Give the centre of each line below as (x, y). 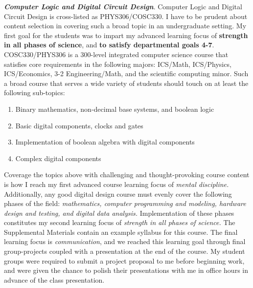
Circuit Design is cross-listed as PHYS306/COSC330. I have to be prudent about (126, 16)
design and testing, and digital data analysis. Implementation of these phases (119, 213)
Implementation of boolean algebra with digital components (105, 142)
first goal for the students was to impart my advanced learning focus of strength (126, 35)
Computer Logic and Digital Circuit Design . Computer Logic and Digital (123, 6)
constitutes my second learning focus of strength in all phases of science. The (120, 222)
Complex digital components (58, 158)
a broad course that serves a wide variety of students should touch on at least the (126, 83)
